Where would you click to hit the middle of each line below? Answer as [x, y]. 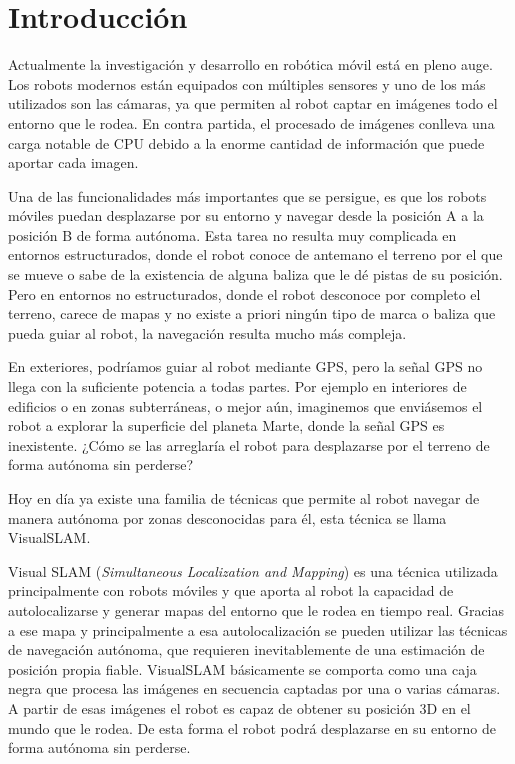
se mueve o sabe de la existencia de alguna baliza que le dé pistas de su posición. [255, 274]
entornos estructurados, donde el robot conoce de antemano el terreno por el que [255, 254]
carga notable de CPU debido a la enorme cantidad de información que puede [246, 142]
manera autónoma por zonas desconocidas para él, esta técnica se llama [227, 517]
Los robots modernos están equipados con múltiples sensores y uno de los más [247, 83]
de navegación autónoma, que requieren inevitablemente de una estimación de [246, 649]
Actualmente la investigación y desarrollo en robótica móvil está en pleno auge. [250, 64]
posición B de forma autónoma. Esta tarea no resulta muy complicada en [232, 234]
